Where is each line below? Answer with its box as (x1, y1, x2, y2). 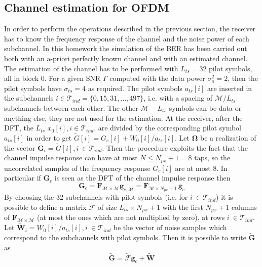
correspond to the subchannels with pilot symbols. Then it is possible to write (4, 232, 246, 243)
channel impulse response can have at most (4, 152, 138, 163)
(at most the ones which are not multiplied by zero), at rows (37, 212, 225, 223)
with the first (162, 202, 203, 212)
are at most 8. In (175, 162, 228, 173)
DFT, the (4, 122, 33, 133)
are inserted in (207, 82, 252, 93)
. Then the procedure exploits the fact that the (102, 142, 248, 153)
